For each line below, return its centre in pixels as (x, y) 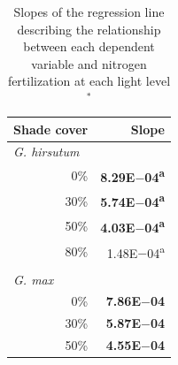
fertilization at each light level (89, 81)
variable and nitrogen (89, 63)
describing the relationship (89, 29)
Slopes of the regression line (89, 11)
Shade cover (51, 129)
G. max (34, 279)
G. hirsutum (46, 152)
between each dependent (89, 46)
